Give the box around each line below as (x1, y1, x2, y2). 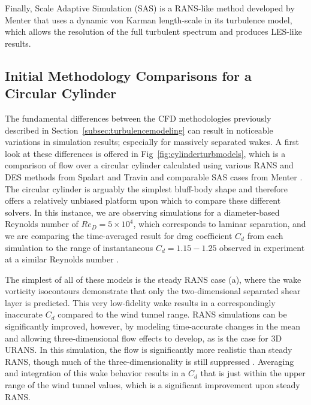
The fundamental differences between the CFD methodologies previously (5, 111, 271, 124)
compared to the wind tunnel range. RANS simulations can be (58, 308, 287, 321)
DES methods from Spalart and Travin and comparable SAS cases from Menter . (5, 170, 303, 183)
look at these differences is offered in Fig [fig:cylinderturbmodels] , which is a (5, 147, 286, 159)
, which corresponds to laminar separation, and (133, 217, 306, 230)
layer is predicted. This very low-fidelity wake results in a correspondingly (5, 296, 276, 309)
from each (247, 229, 283, 241)
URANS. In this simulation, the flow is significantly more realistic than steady (5, 343, 292, 356)
